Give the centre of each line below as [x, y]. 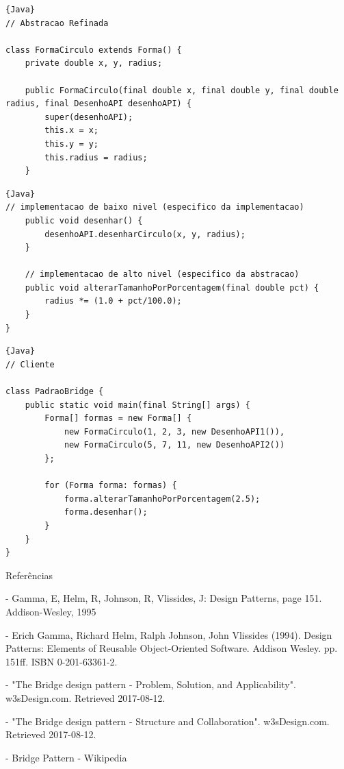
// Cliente [30, 364]
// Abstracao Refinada [57, 23]
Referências [29, 575]
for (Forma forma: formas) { [111, 486]
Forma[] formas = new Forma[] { [118, 418]
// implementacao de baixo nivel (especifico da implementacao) [155, 207]
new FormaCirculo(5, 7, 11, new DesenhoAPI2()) [174, 445]
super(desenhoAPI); [89, 117]
